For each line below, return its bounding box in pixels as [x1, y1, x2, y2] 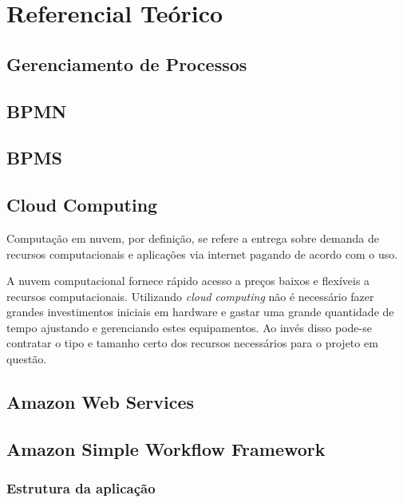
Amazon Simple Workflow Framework [6, 436, 326, 461]
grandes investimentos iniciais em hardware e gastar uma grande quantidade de [6, 303, 394, 320]
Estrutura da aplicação [6, 478, 156, 498]
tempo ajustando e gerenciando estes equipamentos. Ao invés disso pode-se [6, 319, 372, 335]
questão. [6, 351, 47, 367]
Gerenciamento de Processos [6, 51, 247, 76]
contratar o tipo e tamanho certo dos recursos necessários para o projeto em [6, 335, 378, 351]
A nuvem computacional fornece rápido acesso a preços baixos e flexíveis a [6, 272, 370, 289]
